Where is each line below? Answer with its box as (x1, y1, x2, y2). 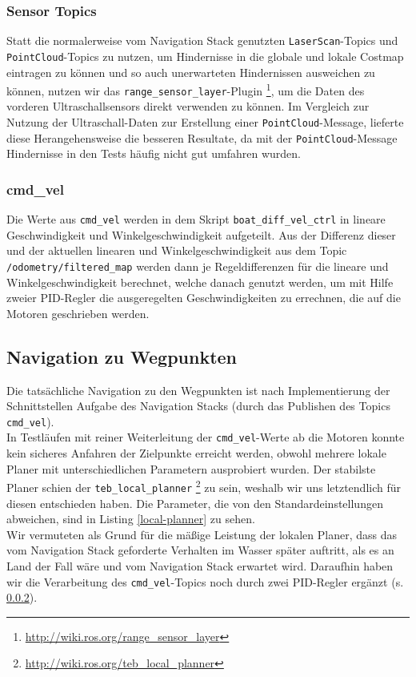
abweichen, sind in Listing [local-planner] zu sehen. (6, 510, 255, 527)
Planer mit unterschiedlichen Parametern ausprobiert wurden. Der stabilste (6, 460, 376, 477)
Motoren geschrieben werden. (6, 304, 150, 321)
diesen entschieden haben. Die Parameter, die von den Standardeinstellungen (6, 494, 383, 511)
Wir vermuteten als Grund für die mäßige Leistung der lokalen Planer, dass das (6, 526, 398, 542)
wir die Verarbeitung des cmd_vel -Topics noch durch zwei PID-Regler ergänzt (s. (6, 573, 404, 590)
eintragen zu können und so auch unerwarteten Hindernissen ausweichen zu (6, 63, 375, 80)
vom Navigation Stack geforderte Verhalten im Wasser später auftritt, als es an (6, 542, 394, 558)
